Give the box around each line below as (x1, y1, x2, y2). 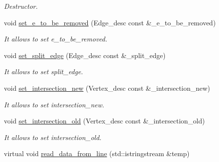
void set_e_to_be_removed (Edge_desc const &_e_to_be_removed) (4, 17, 216, 27)
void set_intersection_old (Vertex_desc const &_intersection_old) (4, 116, 205, 126)
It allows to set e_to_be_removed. (4, 34, 107, 44)
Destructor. (4, 1, 38, 11)
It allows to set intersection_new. (4, 99, 104, 109)
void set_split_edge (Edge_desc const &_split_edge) (4, 50, 166, 60)
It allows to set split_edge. (4, 66, 83, 77)
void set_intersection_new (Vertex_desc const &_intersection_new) (4, 82, 210, 93)
